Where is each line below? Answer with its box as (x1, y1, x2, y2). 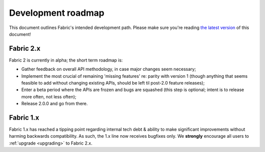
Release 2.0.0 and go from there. (21, 101, 88, 107)
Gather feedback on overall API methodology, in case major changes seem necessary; (21, 66, 196, 72)
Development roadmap (9, 7, 105, 18)
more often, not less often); (21, 93, 77, 99)
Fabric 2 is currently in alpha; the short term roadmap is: (9, 57, 123, 63)
